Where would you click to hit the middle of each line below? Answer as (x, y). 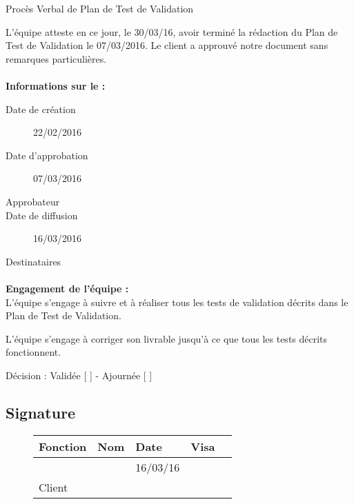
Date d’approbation (47, 155)
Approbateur (33, 201)
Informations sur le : (56, 85)
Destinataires (33, 261)
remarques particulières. (56, 58)
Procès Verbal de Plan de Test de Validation (100, 8)
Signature (41, 412)
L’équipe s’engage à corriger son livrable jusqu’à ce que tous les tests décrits (167, 338)
